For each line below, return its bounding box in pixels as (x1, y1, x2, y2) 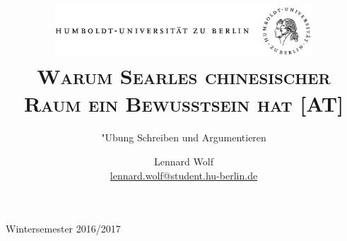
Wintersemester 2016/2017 (6, 221, 121, 236)
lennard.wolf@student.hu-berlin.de (110, 167, 258, 182)
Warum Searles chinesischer (37, 61, 331, 90)
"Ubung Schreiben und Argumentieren (101, 130, 266, 145)
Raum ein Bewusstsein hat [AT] (23, 89, 344, 118)
